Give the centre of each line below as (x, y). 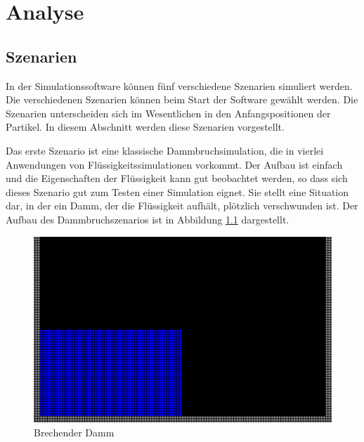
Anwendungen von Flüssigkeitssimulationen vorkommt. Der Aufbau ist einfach (174, 164)
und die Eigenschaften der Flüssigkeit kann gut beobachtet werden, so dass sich (177, 178)
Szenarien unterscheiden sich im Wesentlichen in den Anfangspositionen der (168, 113)
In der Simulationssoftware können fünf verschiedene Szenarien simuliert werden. (179, 85)
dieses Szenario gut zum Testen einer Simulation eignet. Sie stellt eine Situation (177, 191)
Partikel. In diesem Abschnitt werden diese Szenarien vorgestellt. (145, 127)
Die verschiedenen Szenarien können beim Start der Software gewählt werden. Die (182, 99)
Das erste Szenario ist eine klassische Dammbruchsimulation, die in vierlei (165, 150)
